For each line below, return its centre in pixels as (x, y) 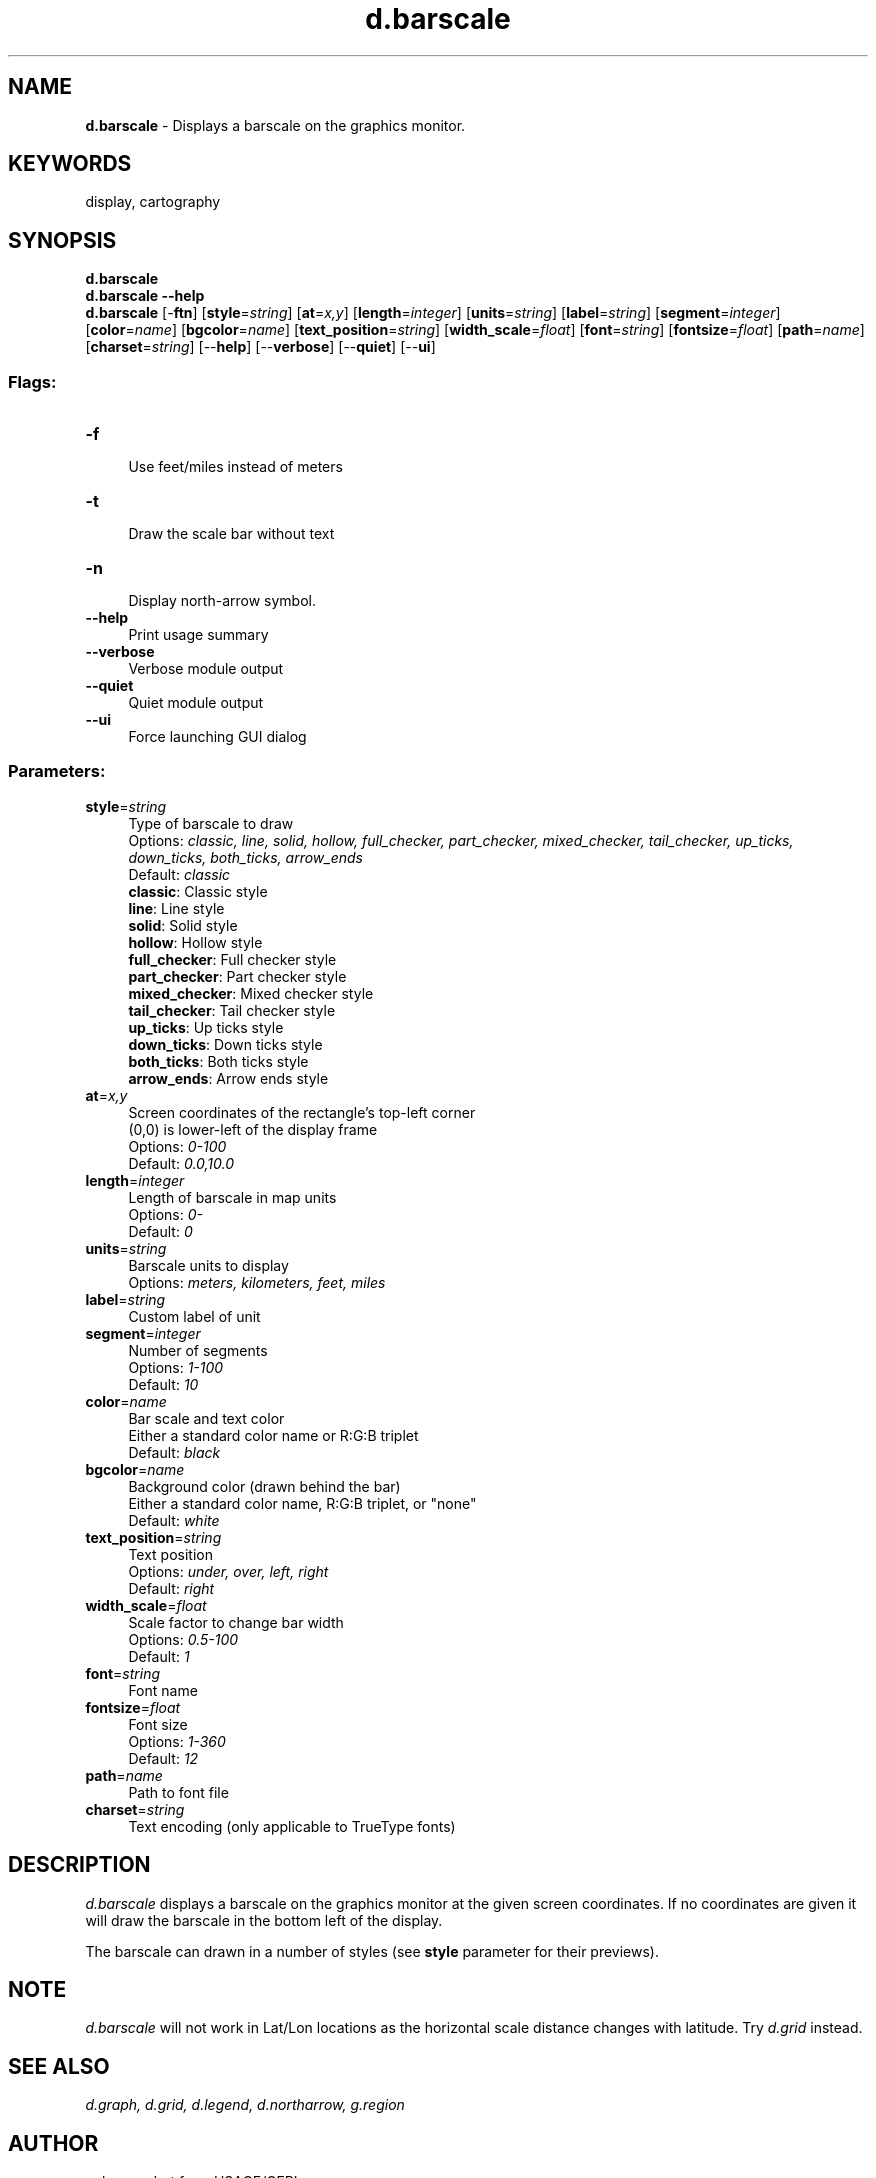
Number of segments (198, 1350)
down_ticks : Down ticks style (225, 1044)
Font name (163, 1690)
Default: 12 (163, 1758)
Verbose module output (206, 669)
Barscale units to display (208, 1265)
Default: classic (179, 874)
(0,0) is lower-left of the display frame (253, 1129)
